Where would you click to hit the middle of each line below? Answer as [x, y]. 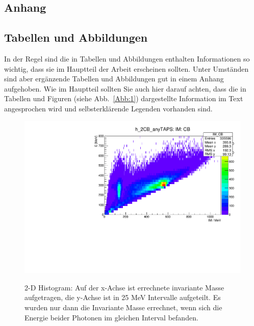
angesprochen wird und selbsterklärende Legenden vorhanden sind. [108, 108]
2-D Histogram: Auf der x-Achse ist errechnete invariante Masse [124, 287]
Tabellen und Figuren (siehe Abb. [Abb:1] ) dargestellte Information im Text [124, 98]
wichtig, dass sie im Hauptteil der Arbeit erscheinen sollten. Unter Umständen [126, 68]
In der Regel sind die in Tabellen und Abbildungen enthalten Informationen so [127, 58]
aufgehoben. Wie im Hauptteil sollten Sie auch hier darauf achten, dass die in [125, 88]
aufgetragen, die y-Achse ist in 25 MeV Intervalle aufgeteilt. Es [123, 297]
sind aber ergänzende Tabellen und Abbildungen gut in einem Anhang [114, 79]
